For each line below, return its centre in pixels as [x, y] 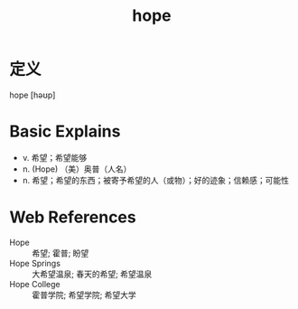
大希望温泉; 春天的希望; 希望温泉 [92, 274]
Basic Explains [65, 131]
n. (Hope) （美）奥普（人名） [77, 169]
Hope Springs [35, 263]
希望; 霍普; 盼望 [61, 253]
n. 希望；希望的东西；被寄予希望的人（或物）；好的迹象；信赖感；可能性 [156, 180]
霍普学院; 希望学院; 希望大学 [84, 295]
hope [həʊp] [33, 95]
